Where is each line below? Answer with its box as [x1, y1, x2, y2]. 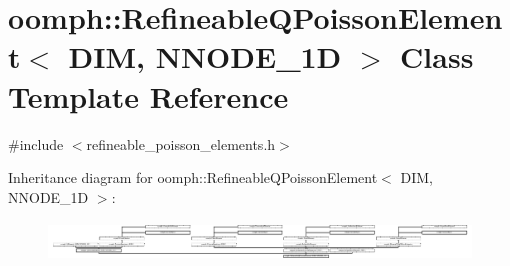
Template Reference [8, 75, 289, 116]
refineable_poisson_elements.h [86, 133, 276, 154]
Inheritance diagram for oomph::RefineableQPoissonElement [8, 167, 378, 188]
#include [8, 133, 64, 154]
